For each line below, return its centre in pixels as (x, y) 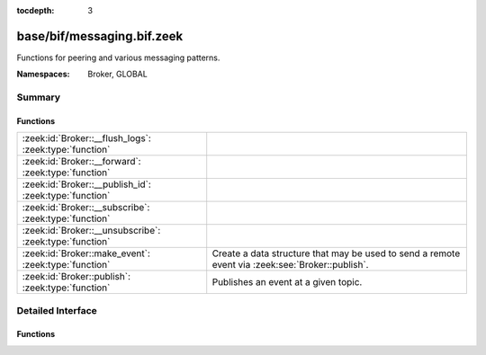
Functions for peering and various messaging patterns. (118, 58)
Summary (39, 97)
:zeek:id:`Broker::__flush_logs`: (87, 138)
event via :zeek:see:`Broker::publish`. (290, 265)
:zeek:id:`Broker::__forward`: (81, 162)
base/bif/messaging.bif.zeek (100, 36)
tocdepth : (36, 10)
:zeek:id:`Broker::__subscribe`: (86, 208)
